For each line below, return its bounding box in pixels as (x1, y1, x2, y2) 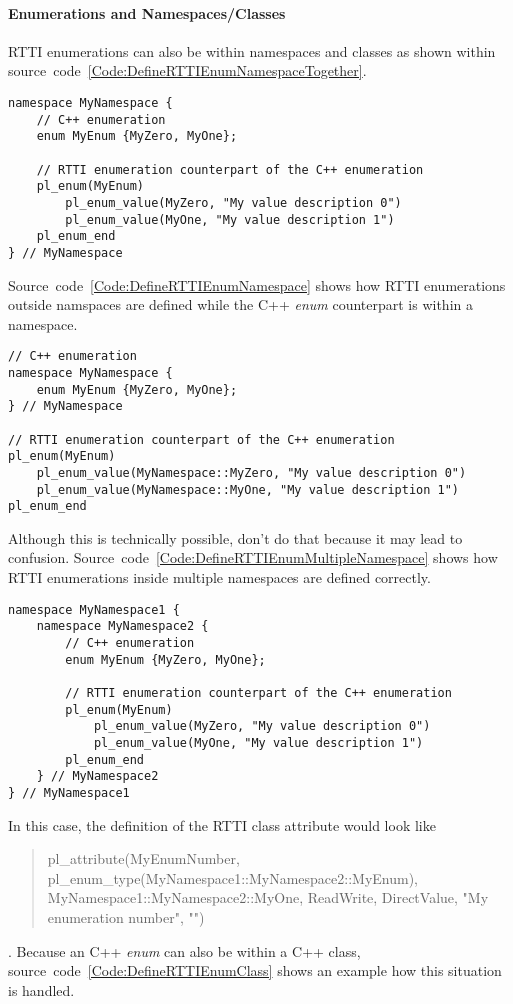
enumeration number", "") (47, 906, 205, 927)
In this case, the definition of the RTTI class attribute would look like (8, 814, 436, 835)
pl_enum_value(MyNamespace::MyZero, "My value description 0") (36, 465, 467, 480)
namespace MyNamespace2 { (36, 619, 209, 634)
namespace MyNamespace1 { (8, 602, 180, 617)
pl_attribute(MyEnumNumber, (47, 848, 240, 869)
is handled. (8, 979, 75, 1000)
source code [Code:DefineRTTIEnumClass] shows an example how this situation (8, 960, 502, 981)
